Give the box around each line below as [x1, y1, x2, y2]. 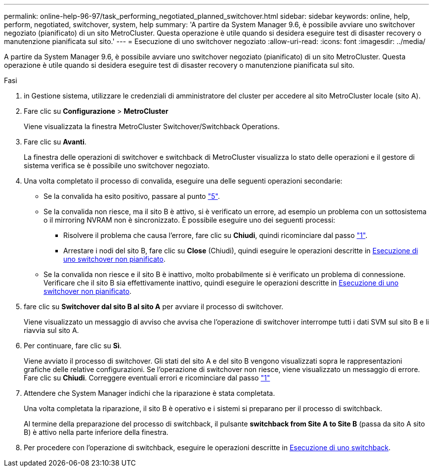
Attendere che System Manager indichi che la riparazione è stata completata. [24, 389, 275, 397]
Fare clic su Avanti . [24, 138, 87, 146]
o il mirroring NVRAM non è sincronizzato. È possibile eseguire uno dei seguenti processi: [43, 216, 336, 224]
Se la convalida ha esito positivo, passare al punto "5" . [43, 192, 220, 200]
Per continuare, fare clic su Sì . [24, 341, 122, 350]
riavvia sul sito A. [24, 326, 79, 334]
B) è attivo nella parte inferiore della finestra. [24, 428, 169, 436]
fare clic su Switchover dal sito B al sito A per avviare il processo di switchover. [24, 302, 284, 311]
